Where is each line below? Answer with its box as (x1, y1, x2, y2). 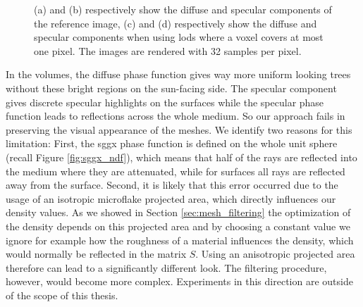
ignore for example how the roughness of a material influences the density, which (6, 232, 354, 247)
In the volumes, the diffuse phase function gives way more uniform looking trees (6, 67, 351, 82)
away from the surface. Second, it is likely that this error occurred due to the (6, 177, 338, 192)
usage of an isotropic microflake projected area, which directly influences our (6, 191, 336, 206)
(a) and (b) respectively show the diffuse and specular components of (34, 2, 332, 16)
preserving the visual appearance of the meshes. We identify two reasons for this (6, 122, 352, 137)
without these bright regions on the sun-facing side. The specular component (6, 80, 337, 95)
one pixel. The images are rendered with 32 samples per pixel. (34, 43, 302, 58)
